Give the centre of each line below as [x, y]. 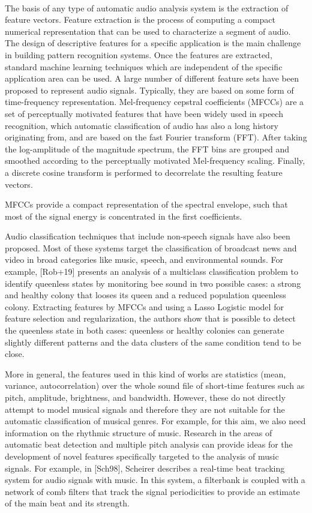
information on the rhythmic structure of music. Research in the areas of [139, 432]
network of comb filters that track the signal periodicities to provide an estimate [152, 491]
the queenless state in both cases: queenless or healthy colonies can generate [145, 330]
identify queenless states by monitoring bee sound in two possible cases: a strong [153, 283]
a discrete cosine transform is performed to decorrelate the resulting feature [144, 172]
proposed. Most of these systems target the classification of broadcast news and [151, 247]
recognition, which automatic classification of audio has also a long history [142, 125]
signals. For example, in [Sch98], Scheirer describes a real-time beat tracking [145, 468]
